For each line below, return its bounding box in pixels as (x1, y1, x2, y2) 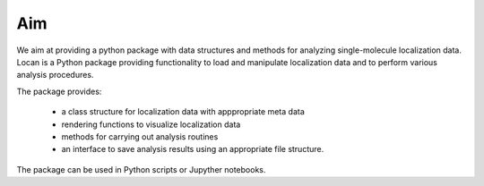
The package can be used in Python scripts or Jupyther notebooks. (16, 164, 266, 174)
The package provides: (16, 86, 102, 97)
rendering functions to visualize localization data (61, 119, 241, 130)
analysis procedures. (16, 70, 94, 80)
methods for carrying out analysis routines (61, 131, 219, 142)
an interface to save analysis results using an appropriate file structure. (61, 144, 324, 155)
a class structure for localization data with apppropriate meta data (61, 106, 305, 117)
